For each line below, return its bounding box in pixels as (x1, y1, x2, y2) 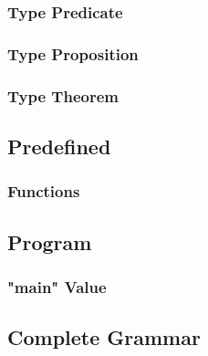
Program (7, 227, 92, 256)
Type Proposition (7, 42, 139, 65)
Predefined (7, 131, 111, 160)
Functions (7, 180, 80, 203)
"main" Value (7, 275, 107, 298)
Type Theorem (7, 84, 119, 107)
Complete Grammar (7, 323, 201, 351)
